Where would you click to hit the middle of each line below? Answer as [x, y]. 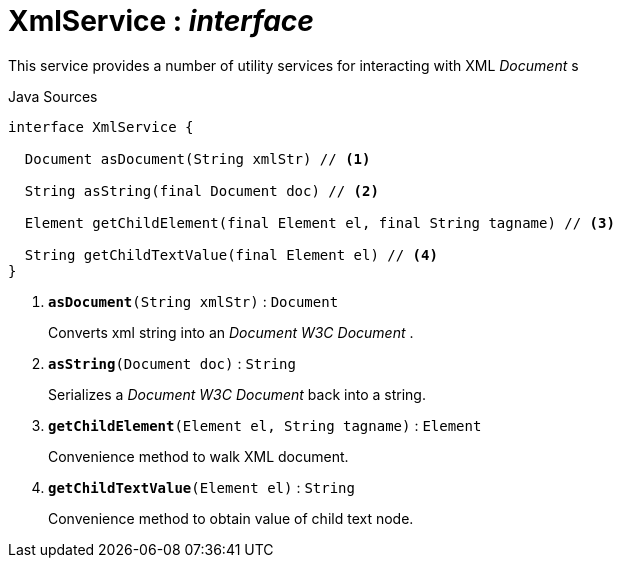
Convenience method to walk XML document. [198, 456]
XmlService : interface [161, 21]
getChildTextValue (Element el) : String [201, 487]
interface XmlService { [101, 126]
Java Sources [53, 96]
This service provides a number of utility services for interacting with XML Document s [293, 65]
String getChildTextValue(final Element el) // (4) [231, 254]
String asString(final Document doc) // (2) [201, 190]
